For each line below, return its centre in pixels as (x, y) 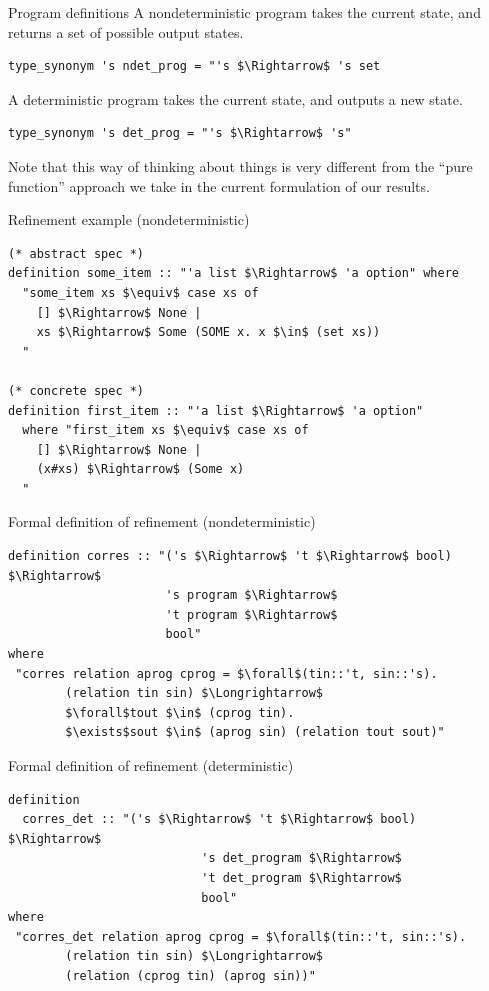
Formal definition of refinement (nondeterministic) (162, 521)
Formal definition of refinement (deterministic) (151, 765)
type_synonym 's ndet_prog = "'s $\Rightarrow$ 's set (194, 66)
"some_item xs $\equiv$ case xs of (140, 292)
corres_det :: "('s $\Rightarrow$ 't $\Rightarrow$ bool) (219, 819)
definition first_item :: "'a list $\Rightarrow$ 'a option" (216, 410)
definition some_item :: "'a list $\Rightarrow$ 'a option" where (234, 273)
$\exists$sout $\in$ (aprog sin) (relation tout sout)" (255, 732)
